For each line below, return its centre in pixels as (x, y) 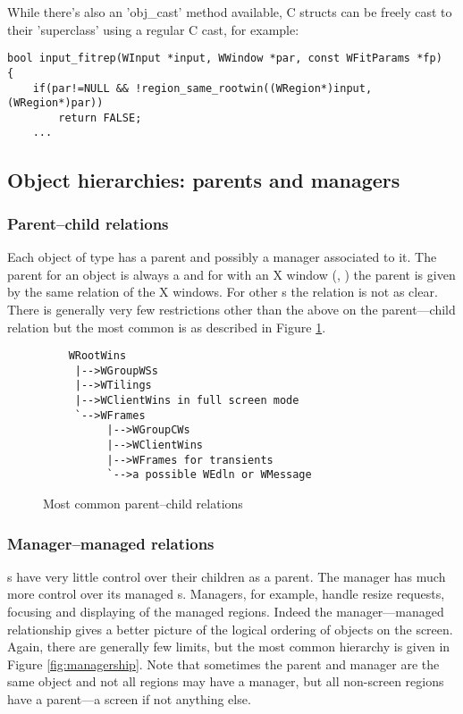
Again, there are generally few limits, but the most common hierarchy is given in (229, 647)
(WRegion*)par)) (55, 103)
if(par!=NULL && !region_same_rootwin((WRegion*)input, (202, 88)
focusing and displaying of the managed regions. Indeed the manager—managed (226, 611)
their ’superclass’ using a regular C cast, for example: (153, 29)
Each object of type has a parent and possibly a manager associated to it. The (222, 257)
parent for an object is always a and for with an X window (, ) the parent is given (231, 274)
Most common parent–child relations (143, 503)
